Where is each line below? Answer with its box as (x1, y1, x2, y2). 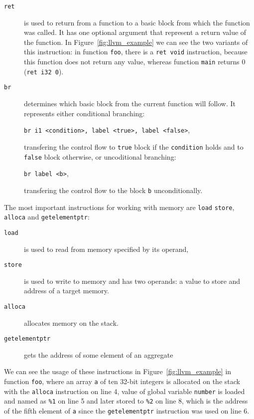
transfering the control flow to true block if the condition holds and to (24, 141, 244, 152)
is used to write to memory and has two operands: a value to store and (24, 275, 241, 286)
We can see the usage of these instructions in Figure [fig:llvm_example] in (4, 366, 232, 377)
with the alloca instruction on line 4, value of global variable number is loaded (4, 386, 245, 396)
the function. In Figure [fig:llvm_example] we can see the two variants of (24, 36, 248, 47)
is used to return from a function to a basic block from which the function (24, 17, 250, 27)
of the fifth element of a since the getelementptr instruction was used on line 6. (4, 406, 250, 416)
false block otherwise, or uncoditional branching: (24, 151, 176, 162)
